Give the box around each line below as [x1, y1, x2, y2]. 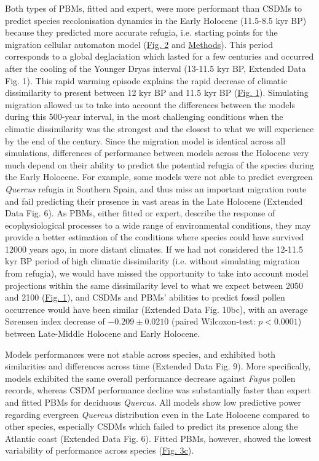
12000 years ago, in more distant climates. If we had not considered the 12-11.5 [5, 242, 303, 255]
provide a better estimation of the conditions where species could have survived [5, 230, 304, 243]
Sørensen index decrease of [5, 315, 105, 328]
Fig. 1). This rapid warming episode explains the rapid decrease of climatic [5, 74, 288, 87]
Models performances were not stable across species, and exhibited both [5, 347, 276, 360]
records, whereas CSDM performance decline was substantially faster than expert [5, 384, 311, 396]
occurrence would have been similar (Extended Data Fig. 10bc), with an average [5, 302, 308, 315]
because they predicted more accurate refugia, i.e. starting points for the [5, 26, 278, 39]
